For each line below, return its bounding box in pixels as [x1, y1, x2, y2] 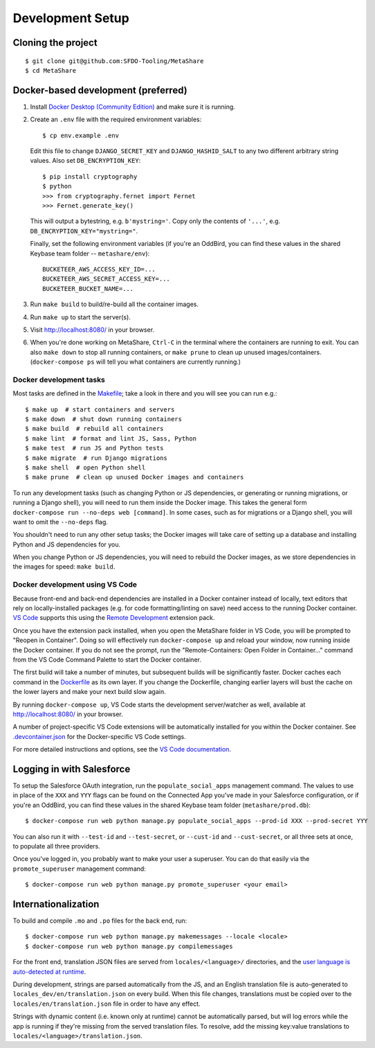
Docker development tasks [12, 375, 105, 384]
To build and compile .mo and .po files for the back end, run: [12, 916, 187, 925]
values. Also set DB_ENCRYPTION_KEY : [30, 157, 141, 165]
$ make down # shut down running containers [25, 415, 183, 423]
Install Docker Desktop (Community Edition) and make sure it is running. [30, 103, 235, 111]
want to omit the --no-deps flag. [12, 517, 109, 526]
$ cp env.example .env [42, 132, 120, 139]
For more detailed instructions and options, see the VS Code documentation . [12, 745, 232, 754]
